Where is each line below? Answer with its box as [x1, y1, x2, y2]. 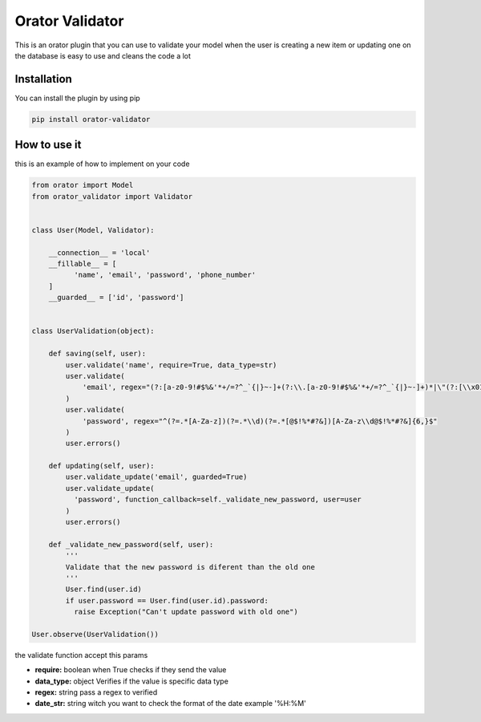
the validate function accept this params [14, 650, 148, 659]
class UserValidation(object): [31, 327, 156, 336]
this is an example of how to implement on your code [14, 159, 190, 168]
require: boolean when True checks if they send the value [34, 665, 227, 675]
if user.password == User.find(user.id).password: [65, 596, 269, 605]
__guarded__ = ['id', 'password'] [48, 293, 184, 302]
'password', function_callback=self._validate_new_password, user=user [73, 495, 362, 505]
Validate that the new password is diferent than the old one [65, 562, 316, 571]
